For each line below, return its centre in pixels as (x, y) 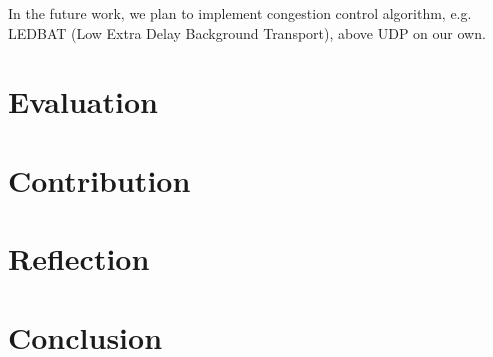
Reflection (79, 258)
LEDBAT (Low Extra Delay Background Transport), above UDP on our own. (247, 32)
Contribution (99, 179)
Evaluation (83, 101)
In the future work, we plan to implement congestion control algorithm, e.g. (240, 13)
